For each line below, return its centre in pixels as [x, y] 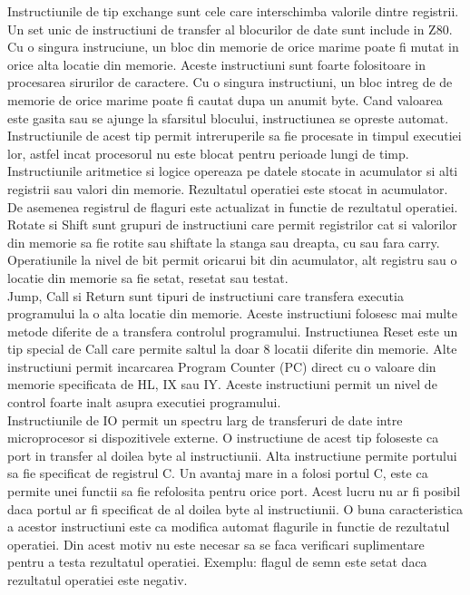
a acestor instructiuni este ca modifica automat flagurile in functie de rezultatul [229, 527]
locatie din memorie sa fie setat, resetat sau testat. [148, 277]
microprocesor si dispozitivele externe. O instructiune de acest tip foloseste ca [223, 438]
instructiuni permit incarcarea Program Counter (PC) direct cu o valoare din [222, 366]
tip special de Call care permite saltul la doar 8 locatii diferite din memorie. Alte [232, 349]
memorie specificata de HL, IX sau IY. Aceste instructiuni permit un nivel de [222, 384]
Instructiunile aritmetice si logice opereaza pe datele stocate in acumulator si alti [233, 171]
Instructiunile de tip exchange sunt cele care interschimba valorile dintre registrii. [233, 11]
